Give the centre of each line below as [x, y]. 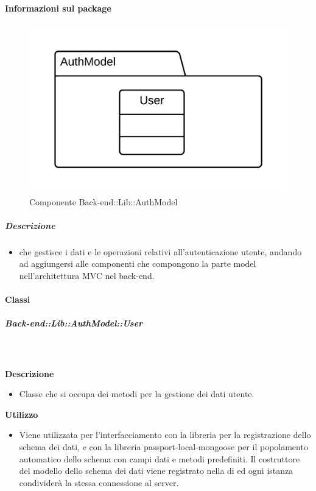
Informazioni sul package [58, 8]
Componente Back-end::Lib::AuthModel [104, 201]
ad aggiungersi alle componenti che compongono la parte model [138, 263]
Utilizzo [22, 414]
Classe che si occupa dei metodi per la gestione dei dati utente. [137, 394]
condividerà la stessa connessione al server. [99, 482]
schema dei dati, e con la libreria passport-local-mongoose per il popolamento [163, 446]
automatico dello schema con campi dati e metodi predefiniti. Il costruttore [160, 458]
